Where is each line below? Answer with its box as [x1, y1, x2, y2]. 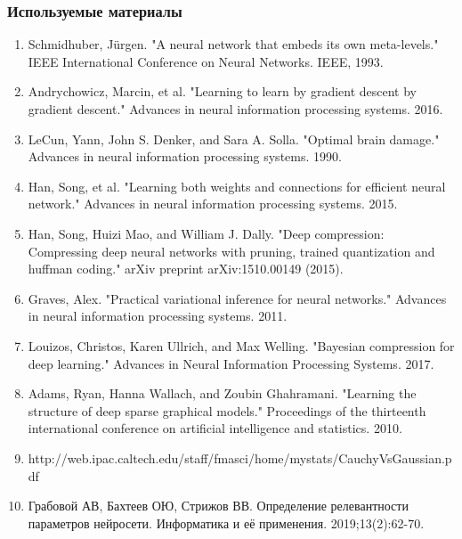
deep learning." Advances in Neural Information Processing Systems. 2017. [28, 354, 434, 372]
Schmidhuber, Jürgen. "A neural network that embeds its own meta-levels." [28, 35, 439, 53]
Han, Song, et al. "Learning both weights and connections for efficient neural [28, 176, 446, 195]
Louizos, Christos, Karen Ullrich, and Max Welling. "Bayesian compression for [28, 336, 455, 355]
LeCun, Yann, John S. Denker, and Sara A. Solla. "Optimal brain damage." [28, 129, 440, 148]
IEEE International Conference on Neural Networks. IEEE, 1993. [28, 52, 384, 70]
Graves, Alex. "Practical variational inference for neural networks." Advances [28, 289, 447, 307]
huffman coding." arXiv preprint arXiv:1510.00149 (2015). [28, 259, 344, 278]
